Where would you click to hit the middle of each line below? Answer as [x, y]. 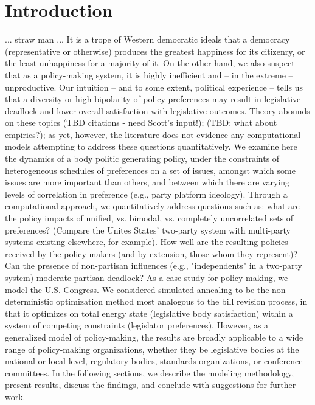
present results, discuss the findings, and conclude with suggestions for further [151, 385]
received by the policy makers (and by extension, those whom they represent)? [151, 253]
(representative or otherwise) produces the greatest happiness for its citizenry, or [155, 51]
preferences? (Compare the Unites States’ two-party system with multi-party [148, 230]
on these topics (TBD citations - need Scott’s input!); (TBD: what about [141, 123]
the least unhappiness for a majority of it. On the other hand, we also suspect [150, 63]
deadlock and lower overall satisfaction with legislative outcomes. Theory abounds [157, 110]
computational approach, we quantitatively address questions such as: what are [152, 206]
